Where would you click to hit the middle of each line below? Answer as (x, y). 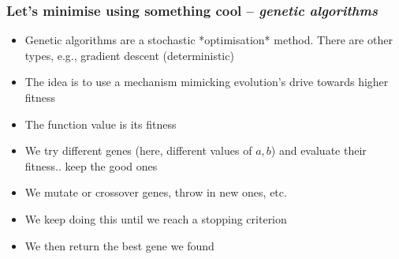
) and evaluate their (319, 150)
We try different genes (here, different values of (138, 150)
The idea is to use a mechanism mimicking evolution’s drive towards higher (207, 82)
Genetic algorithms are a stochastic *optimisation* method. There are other (209, 40)
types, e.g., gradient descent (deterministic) (129, 55)
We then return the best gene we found (119, 245)
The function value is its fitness (101, 124)
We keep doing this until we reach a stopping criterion (156, 218)
